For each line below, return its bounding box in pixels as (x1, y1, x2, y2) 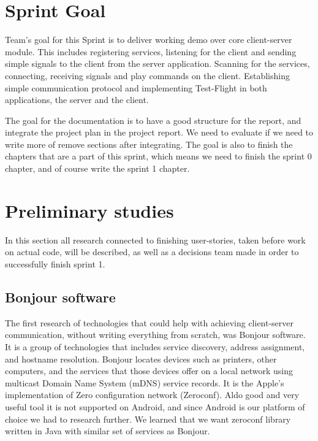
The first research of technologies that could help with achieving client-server (5, 316, 294, 329)
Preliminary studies (5, 197, 174, 223)
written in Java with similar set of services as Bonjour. (5, 424, 210, 437)
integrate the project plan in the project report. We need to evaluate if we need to (5, 126, 314, 139)
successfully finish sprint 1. (5, 257, 105, 270)
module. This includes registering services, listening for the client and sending (5, 45, 297, 58)
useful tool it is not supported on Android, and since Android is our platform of (5, 400, 305, 413)
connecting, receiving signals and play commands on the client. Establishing (5, 69, 290, 82)
